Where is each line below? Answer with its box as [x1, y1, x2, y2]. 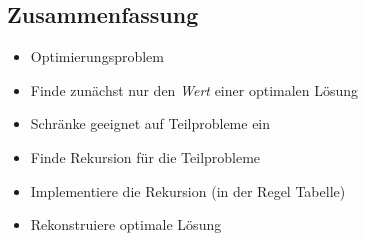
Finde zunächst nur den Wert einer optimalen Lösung [30, 79, 359, 100]
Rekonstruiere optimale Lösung [30, 214, 222, 235]
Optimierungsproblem [30, 46, 164, 67]
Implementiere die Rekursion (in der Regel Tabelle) [30, 180, 346, 201]
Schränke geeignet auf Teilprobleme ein [30, 113, 271, 134]
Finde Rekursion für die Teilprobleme [30, 146, 261, 167]
